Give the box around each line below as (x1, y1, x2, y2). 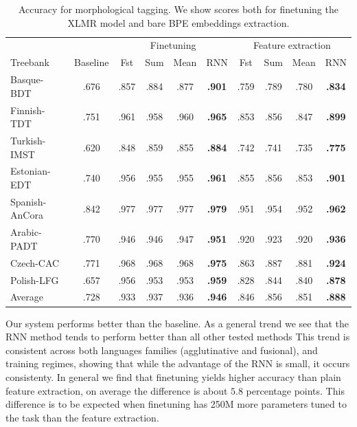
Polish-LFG (10, 272, 59, 287)
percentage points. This (246, 383, 345, 397)
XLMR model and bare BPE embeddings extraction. (67, 15, 290, 30)
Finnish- (10, 102, 45, 117)
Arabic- (10, 225, 42, 239)
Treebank (10, 55, 49, 69)
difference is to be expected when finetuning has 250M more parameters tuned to (5, 397, 347, 411)
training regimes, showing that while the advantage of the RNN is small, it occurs (5, 356, 350, 371)
